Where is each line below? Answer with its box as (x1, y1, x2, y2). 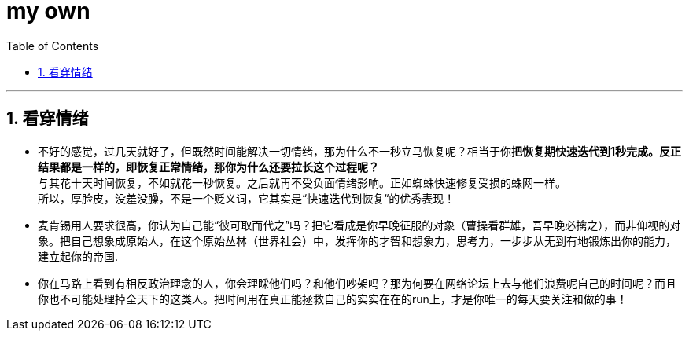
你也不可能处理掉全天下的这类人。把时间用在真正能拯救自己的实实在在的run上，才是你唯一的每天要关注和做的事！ (38, 291, 628, 306)
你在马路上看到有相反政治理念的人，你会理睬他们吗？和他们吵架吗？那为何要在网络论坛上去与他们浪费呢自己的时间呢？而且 (38, 276, 676, 290)
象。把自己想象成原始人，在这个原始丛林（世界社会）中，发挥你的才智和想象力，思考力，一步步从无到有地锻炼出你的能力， (38, 233, 676, 247)
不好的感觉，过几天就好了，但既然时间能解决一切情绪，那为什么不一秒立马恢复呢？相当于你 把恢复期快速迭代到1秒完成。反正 (38, 144, 682, 158)
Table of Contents (6, 38, 99, 53)
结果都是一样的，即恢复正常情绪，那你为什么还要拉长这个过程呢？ (38, 159, 379, 174)
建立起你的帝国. (38, 249, 119, 263)
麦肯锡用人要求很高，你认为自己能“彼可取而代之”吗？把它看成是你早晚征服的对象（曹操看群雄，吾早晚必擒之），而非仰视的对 (38, 218, 681, 232)
